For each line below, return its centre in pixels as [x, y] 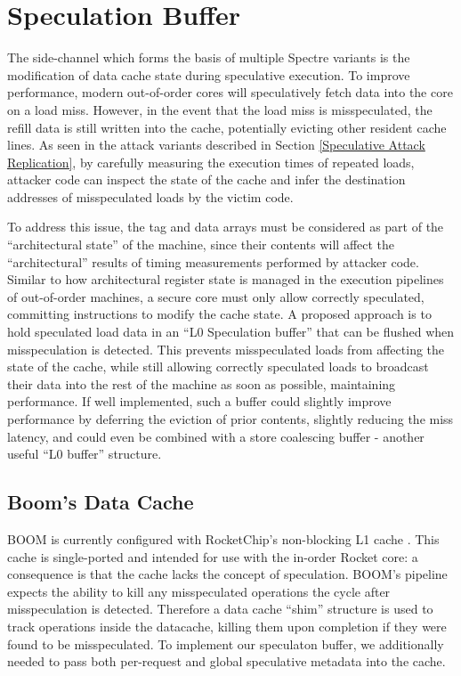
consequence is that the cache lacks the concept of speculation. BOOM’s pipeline [227, 574]
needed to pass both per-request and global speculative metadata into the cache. [226, 661]
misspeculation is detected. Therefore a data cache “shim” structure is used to [220, 609]
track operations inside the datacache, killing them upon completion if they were [227, 626]
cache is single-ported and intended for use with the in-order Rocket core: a [213, 556]
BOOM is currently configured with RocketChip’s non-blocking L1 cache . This [223, 538]
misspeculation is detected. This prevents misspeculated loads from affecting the [226, 349]
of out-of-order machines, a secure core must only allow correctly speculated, [216, 296]
